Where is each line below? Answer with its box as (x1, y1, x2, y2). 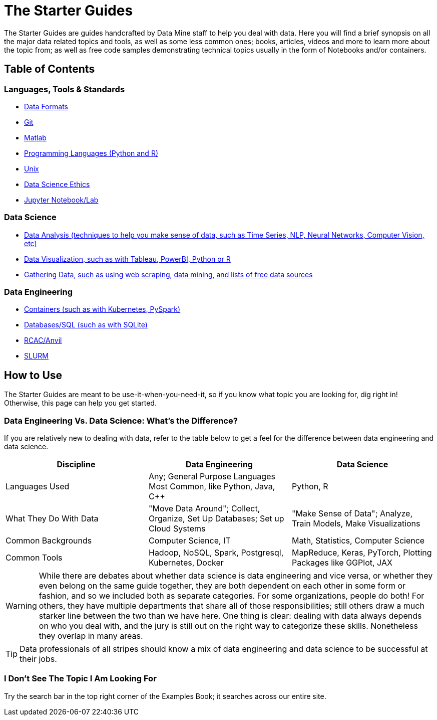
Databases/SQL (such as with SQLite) (24, 320, 148, 329)
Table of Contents (4, 63, 95, 76)
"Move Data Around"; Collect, (148, 503, 260, 514)
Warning (6, 601, 37, 611)
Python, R (291, 481, 328, 492)
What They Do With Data (6, 513, 99, 524)
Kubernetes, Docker (148, 558, 224, 568)
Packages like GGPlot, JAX (291, 558, 392, 568)
